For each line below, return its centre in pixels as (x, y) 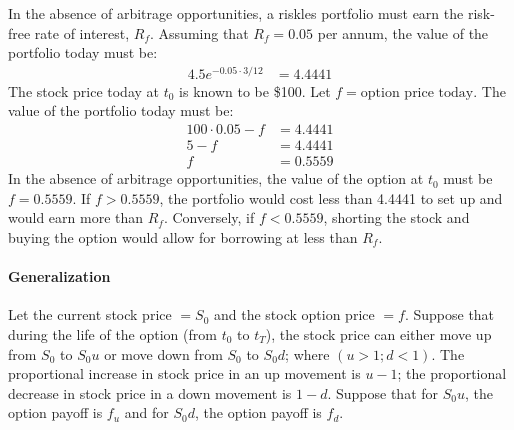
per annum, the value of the (403, 32)
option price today (417, 92)
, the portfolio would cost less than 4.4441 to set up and (331, 197)
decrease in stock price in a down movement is (150, 392)
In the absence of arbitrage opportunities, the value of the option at (216, 178)
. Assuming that (199, 32)
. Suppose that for (383, 392)
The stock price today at (83, 90)
